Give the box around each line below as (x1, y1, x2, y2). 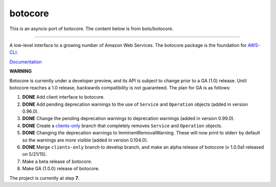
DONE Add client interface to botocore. (22, 94, 105, 100)
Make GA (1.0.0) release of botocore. (22, 166, 100, 172)
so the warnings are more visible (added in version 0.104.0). (22, 137, 148, 143)
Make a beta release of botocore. (22, 158, 93, 165)
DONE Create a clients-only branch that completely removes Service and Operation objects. (22, 123, 222, 129)
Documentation (9, 59, 42, 65)
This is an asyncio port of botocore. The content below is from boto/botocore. (9, 26, 174, 32)
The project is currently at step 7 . (9, 175, 80, 181)
